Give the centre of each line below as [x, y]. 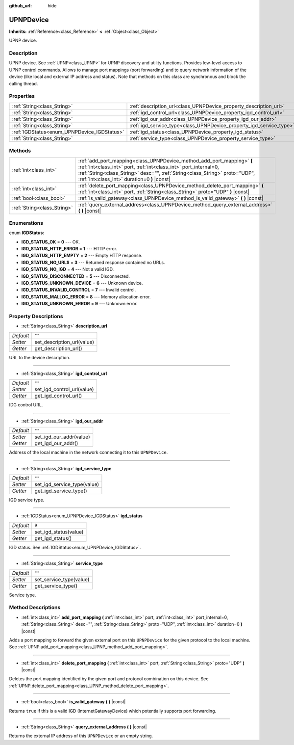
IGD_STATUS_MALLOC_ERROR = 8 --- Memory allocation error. [86, 296]
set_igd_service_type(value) [67, 484]
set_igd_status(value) [59, 532]
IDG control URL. [26, 405]
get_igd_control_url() [58, 396]
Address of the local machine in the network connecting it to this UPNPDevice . [88, 452]
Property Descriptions [36, 316]
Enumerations [26, 223]
